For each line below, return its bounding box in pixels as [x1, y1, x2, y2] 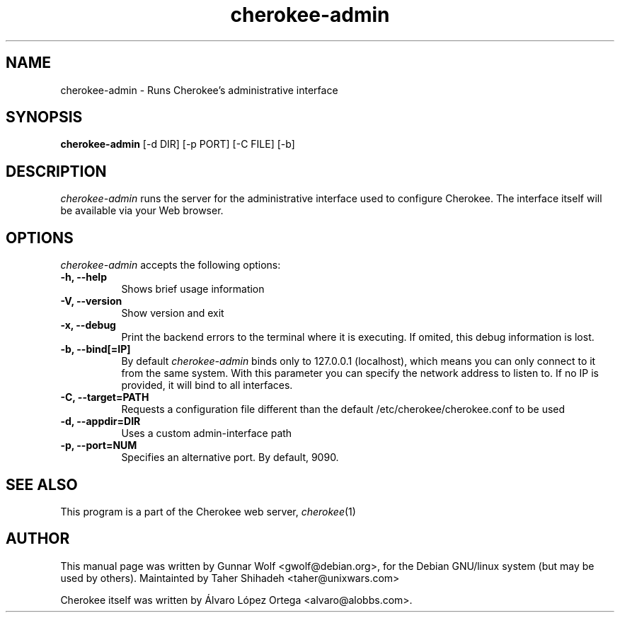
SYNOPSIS [6, 108, 83, 127]
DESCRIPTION [6, 162, 107, 180]
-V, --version [60, 295, 122, 308]
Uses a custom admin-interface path [121, 427, 292, 440]
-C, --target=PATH [60, 391, 149, 404]
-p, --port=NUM [60, 439, 137, 452]
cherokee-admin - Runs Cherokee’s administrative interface [60, 83, 338, 96]
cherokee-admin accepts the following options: [60, 259, 281, 272]
